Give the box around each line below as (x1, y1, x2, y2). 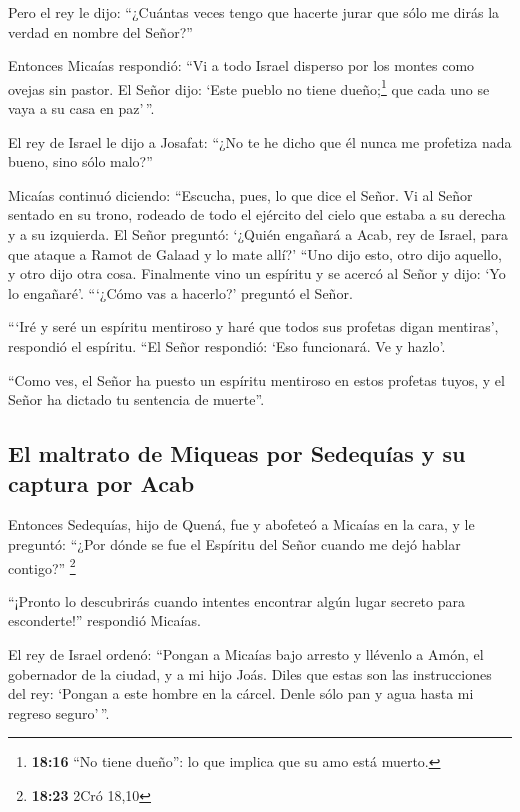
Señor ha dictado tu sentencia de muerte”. (8, 389, 265, 410)
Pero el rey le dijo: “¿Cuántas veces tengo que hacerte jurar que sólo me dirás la (8, 2, 500, 22)
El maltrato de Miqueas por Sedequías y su (8, 438, 466, 469)
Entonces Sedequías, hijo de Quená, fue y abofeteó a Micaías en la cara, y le (8, 514, 475, 535)
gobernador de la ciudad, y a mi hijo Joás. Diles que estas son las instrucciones (8, 663, 492, 684)
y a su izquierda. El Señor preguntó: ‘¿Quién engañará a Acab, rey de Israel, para (8, 224, 508, 244)
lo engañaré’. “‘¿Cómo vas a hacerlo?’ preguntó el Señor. (8, 282, 353, 303)
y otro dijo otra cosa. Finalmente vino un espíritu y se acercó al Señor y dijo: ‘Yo (8, 263, 506, 284)
